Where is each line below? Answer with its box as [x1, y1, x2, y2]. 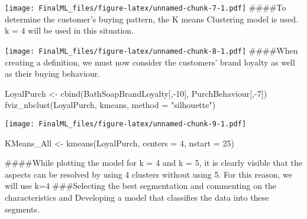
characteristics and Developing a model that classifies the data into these [5, 191, 269, 203]
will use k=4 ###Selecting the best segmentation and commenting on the [5, 179, 277, 192]
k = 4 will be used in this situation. [5, 24, 134, 37]
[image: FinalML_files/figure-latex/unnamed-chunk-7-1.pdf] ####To [5, 1, 286, 13]
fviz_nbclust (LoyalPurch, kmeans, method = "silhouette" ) [5, 99, 216, 111]
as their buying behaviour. [5, 67, 101, 80]
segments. [5, 202, 40, 215]
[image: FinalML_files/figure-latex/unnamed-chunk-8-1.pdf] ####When [5, 44, 298, 56]
